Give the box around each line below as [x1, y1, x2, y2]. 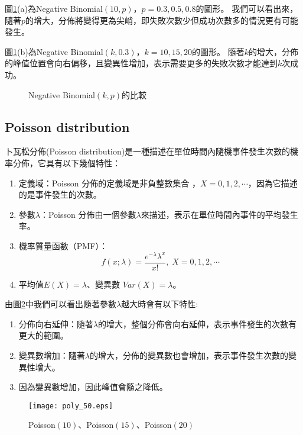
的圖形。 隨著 [191, 45, 245, 57]
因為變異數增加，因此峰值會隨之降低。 [18, 381, 168, 393]
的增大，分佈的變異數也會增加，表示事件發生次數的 [89, 349, 288, 362]
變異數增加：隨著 [18, 349, 85, 362]
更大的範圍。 [18, 329, 69, 341]
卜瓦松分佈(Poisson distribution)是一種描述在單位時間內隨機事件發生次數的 [5, 145, 291, 157]
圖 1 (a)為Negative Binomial [5, 2, 103, 14]
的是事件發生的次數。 [18, 188, 102, 201]
